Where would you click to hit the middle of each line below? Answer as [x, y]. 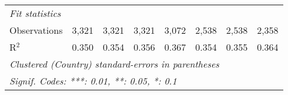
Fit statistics [35, 13]
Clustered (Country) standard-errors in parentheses [114, 64]
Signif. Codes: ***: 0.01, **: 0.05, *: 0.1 [93, 81]
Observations [36, 30]
